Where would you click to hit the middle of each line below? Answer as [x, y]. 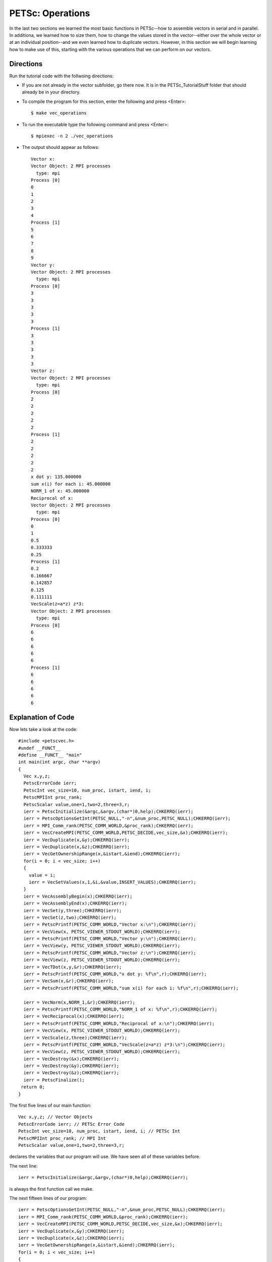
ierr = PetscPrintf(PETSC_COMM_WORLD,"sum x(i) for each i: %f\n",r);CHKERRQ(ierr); [131, 988]
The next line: [23, 1166]
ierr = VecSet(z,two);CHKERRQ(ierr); [70, 917]
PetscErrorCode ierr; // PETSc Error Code [72, 1124]
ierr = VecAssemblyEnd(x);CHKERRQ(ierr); [75, 903]
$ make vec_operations [59, 113]
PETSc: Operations [50, 13]
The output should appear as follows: [60, 147]
